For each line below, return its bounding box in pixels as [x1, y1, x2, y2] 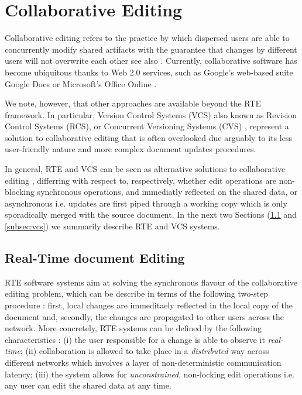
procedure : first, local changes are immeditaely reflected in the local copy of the [5, 299, 293, 311]
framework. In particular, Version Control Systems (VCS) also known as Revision [5, 108, 297, 121]
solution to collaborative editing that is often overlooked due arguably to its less [5, 131, 292, 143]
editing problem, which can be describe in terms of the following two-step [5, 287, 268, 300]
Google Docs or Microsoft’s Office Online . [5, 77, 157, 90]
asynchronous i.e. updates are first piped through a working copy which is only [5, 197, 287, 209]
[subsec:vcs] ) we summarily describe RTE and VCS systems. [5, 220, 220, 232]
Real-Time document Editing [5, 249, 185, 267]
